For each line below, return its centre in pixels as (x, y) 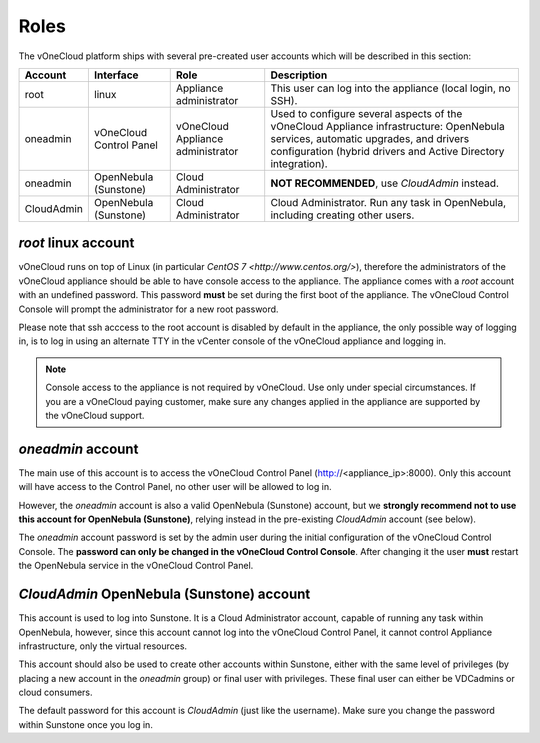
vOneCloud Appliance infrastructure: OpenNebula (387, 126)
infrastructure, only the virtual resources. (103, 646)
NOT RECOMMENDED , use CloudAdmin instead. (385, 183)
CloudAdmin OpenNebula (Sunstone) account (164, 594)
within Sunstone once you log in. (86, 724)
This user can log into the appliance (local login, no (390, 88)
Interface (116, 75)
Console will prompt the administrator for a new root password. (148, 309)
